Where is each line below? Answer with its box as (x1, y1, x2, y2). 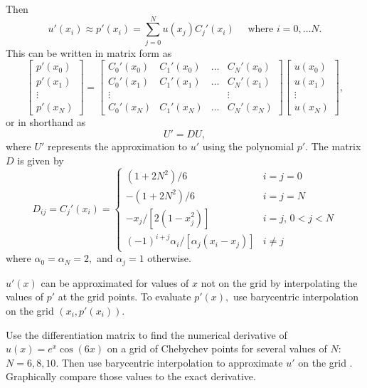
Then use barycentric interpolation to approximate (61, 355, 283, 369)
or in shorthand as (6, 115, 86, 130)
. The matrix (305, 139, 361, 154)
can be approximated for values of (41, 275, 189, 290)
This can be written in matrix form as (6, 45, 172, 60)
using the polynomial (202, 139, 294, 154)
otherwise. (147, 251, 191, 266)
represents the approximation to (48, 139, 187, 154)
